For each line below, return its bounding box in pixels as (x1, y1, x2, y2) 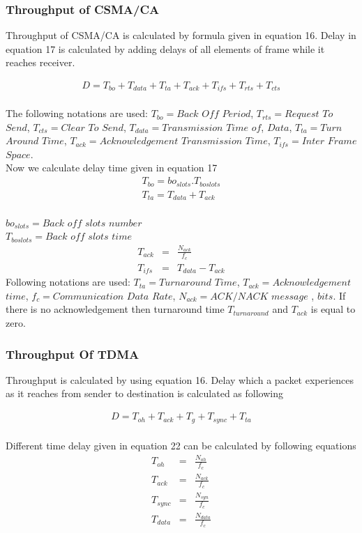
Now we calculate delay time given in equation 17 (6, 160, 218, 175)
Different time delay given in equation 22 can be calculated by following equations (6, 438, 356, 453)
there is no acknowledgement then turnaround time (6, 302, 225, 316)
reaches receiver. (6, 55, 75, 70)
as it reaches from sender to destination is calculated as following (6, 386, 283, 401)
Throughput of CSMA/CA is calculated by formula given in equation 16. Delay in (6, 28, 356, 43)
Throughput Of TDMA (6, 345, 139, 362)
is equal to (310, 302, 356, 316)
